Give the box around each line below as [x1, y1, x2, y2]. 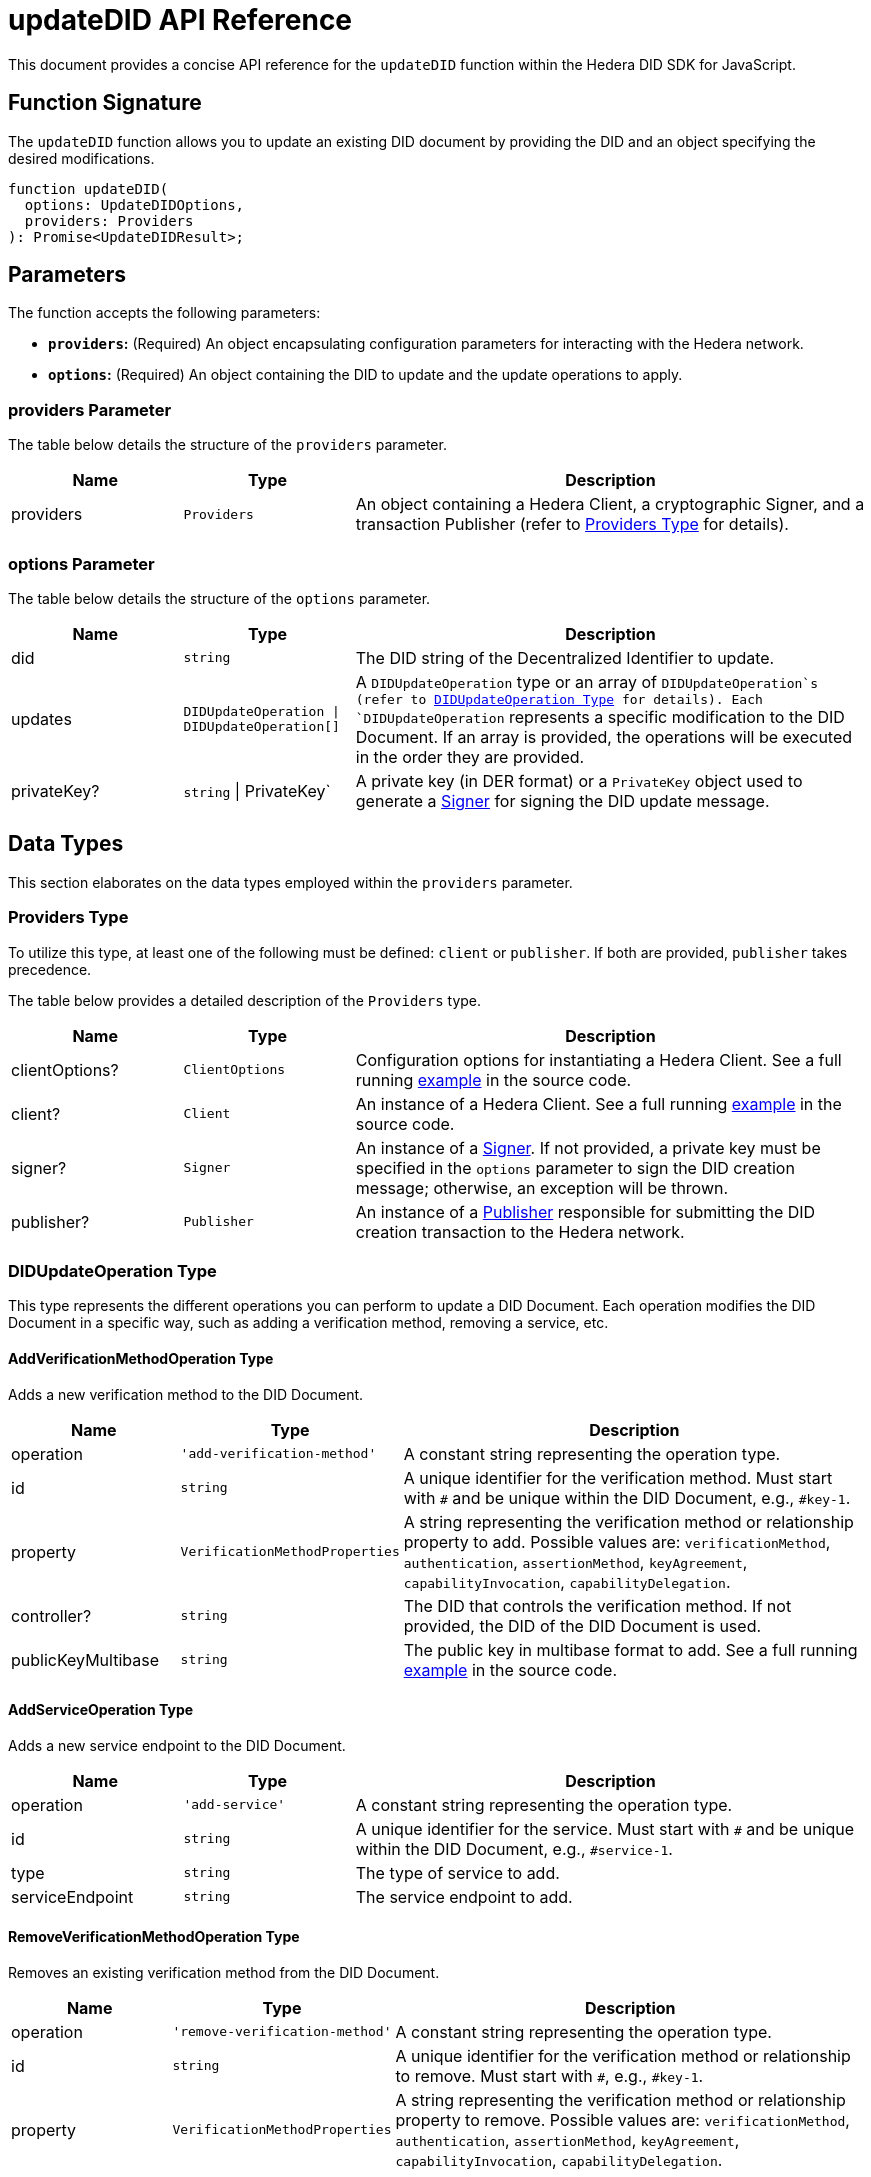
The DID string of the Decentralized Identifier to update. [355, 647, 775, 668]
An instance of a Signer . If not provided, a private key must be [355, 1137, 821, 1158]
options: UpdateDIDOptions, [24, 196, 245, 213]
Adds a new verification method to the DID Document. [8, 1385, 364, 1403]
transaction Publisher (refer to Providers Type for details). [355, 514, 789, 535]
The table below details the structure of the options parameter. [8, 589, 431, 607]
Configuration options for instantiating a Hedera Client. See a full [355, 1049, 842, 1070]
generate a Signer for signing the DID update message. [355, 790, 770, 811]
